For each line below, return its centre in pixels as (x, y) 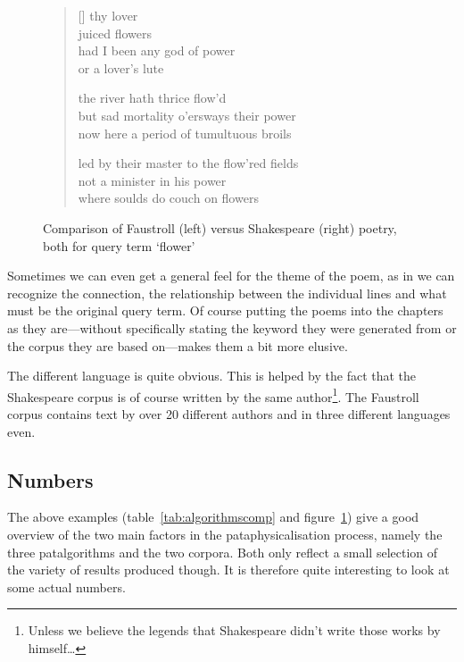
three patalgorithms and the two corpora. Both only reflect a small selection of (223, 552)
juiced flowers (115, 33)
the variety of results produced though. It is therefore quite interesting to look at (228, 570)
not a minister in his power (152, 180)
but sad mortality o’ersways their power (187, 115)
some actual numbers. (66, 587)
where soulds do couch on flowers (168, 198)
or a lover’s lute (121, 67)
